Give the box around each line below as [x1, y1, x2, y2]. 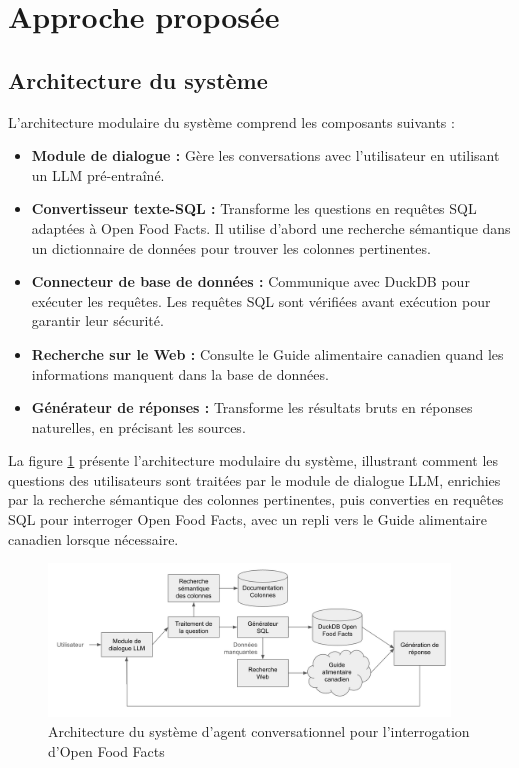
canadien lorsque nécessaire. [8, 528, 179, 549]
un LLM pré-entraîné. [31, 164, 165, 185]
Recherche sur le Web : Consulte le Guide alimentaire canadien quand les [31, 343, 504, 364]
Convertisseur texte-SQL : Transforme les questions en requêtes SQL [31, 198, 477, 219]
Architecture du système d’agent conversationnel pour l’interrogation [48, 721, 470, 742]
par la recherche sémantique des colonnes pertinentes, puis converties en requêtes [8, 489, 504, 510]
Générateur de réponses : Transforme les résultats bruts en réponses [31, 397, 473, 418]
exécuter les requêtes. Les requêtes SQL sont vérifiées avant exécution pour [31, 290, 491, 311]
